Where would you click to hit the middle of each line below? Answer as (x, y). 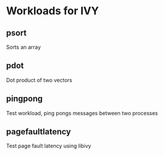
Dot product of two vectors (39, 80)
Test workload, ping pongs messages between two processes (82, 113)
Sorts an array (23, 47)
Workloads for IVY (53, 11)
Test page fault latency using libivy (49, 146)
